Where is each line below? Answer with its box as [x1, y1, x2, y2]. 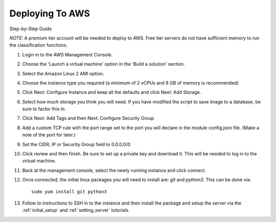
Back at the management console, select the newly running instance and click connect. [22, 167, 206, 173]
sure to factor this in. [22, 106, 66, 112]
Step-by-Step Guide [9, 26, 52, 32]
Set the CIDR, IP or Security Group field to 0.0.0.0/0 [22, 141, 131, 147]
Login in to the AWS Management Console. [22, 51, 113, 57]
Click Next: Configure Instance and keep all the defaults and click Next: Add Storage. [22, 89, 201, 95]
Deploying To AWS [9, 8, 90, 19]
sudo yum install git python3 [31, 189, 107, 194]
